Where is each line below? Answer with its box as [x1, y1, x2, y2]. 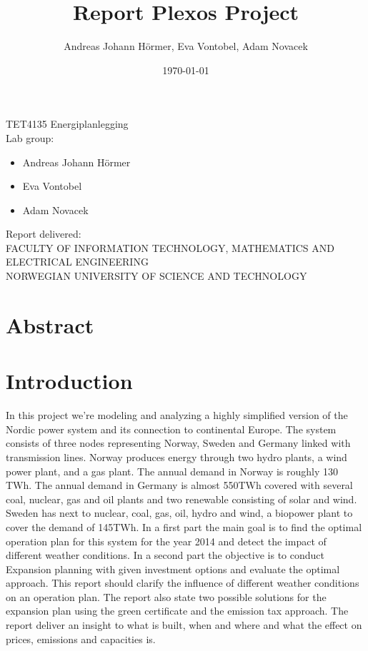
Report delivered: [6, 226, 81, 241]
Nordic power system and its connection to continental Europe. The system [6, 421, 337, 436]
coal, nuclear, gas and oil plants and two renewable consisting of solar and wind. [6, 491, 357, 506]
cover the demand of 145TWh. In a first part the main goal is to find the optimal [6, 519, 362, 534]
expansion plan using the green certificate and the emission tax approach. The [6, 603, 349, 618]
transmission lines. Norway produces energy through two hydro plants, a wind [6, 449, 347, 464]
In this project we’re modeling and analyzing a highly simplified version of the [6, 408, 348, 423]
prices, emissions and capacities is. [6, 631, 156, 646]
